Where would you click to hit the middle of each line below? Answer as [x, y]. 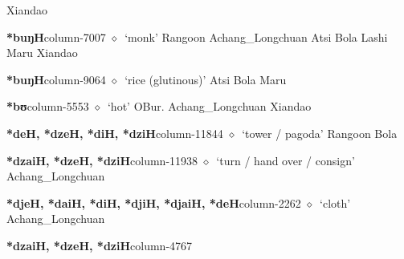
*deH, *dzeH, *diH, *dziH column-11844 [115, 133]
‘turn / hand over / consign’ [286, 160]
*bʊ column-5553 [48, 106]
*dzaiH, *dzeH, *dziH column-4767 [100, 245]
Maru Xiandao [42, 53]
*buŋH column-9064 [56, 79]
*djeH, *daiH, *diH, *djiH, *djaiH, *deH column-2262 [154, 202]
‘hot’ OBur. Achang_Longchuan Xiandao [209, 106]
